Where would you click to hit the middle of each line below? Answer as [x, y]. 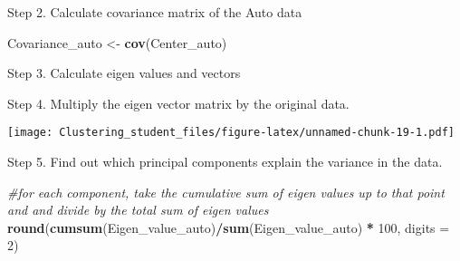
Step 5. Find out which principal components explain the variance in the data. [225, 162]
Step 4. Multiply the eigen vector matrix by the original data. [178, 103]
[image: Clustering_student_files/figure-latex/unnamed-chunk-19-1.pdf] [231, 133]
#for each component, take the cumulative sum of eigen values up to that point [226, 192]
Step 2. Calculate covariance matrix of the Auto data [155, 12]
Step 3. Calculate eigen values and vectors [124, 73]
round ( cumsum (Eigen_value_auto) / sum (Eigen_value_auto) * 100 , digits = [229, 227]
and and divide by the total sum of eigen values [138, 210]
